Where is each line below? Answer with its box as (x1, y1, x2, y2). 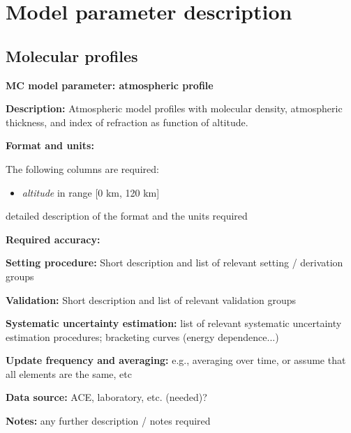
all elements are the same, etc (6, 366, 132, 381)
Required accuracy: (6, 231, 100, 246)
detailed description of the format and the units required (6, 208, 248, 223)
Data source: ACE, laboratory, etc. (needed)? (6, 390, 207, 404)
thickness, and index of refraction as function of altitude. (6, 114, 248, 129)
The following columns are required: (6, 161, 159, 176)
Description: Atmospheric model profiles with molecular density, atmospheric (6, 101, 343, 116)
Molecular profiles (6, 45, 138, 66)
